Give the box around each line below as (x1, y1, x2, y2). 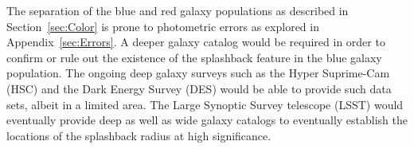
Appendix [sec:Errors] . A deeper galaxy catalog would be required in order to (6, 33, 385, 50)
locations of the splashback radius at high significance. (6, 127, 271, 143)
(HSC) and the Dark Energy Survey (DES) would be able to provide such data (6, 80, 392, 96)
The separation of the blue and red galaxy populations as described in (6, 2, 349, 18)
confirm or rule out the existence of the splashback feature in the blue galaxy (6, 49, 382, 65)
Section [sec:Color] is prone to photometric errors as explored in (6, 18, 319, 34)
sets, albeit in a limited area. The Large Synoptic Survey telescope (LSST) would (6, 96, 404, 112)
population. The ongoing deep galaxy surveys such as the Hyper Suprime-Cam (6, 65, 390, 81)
